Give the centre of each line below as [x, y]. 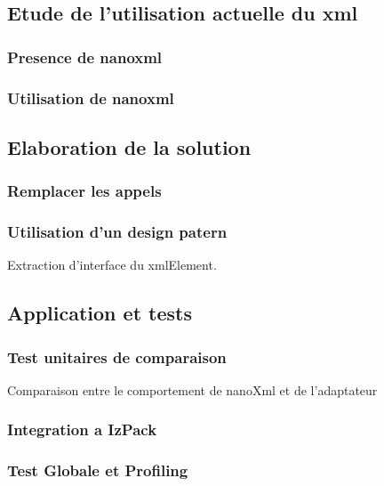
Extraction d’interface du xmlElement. [112, 265]
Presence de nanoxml [85, 57]
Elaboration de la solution [129, 146]
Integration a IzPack [82, 429]
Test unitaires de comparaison [117, 356]
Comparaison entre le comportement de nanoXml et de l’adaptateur [192, 389]
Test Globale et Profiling [98, 470]
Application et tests [100, 313]
